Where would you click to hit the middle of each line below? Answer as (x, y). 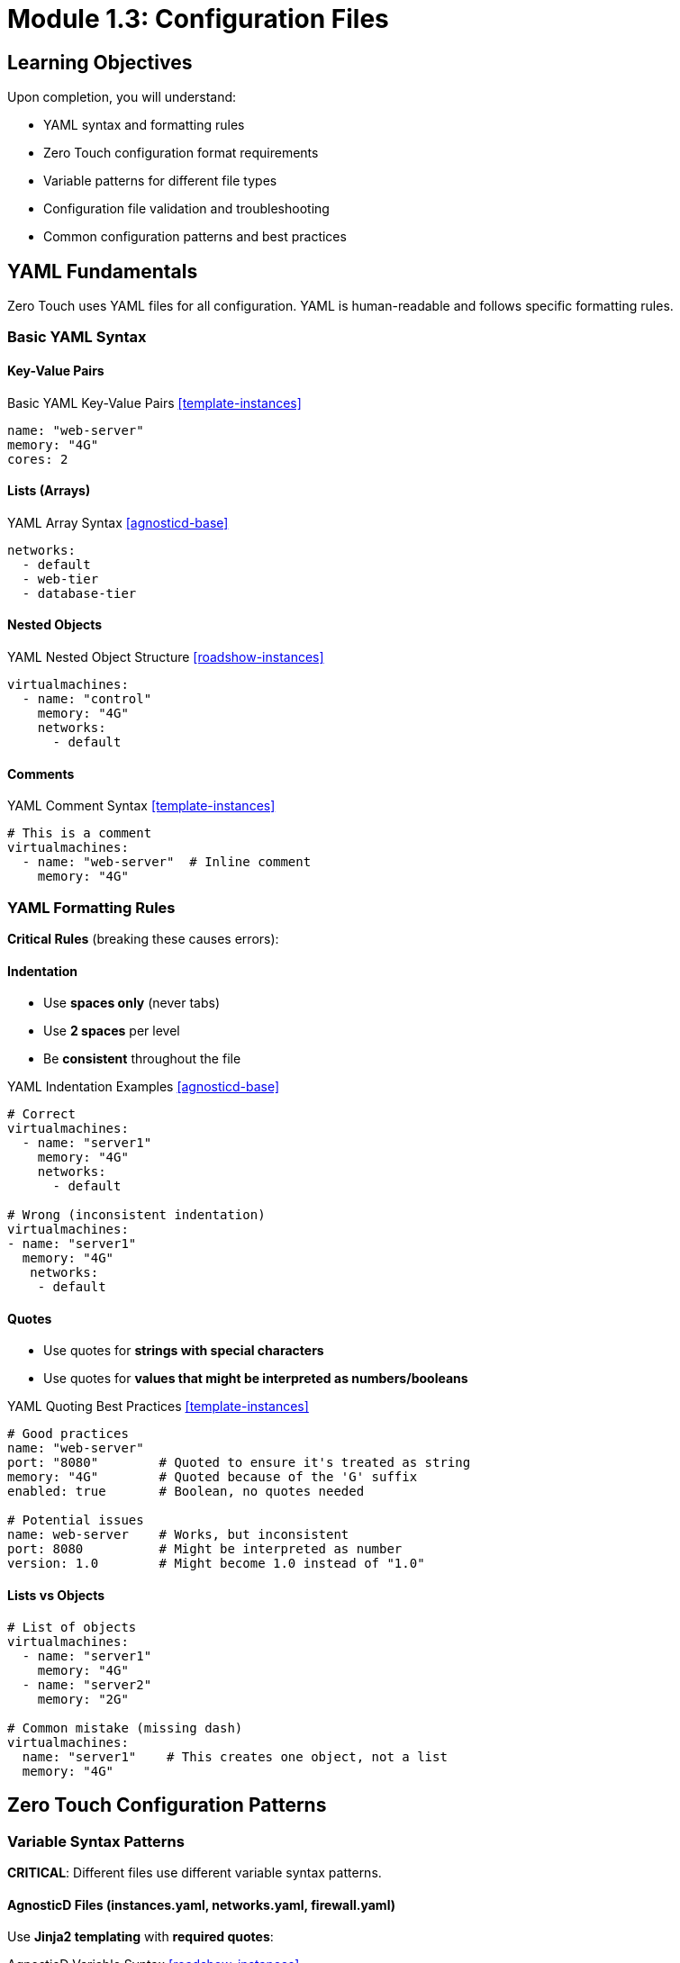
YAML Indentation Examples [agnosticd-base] (144, 1087)
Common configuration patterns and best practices (195, 237)
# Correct (41, 1114)
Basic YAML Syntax (77, 337)
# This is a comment (80, 833)
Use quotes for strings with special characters (184, 1351)
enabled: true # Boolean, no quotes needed (186, 1492)
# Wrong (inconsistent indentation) (136, 1215)
